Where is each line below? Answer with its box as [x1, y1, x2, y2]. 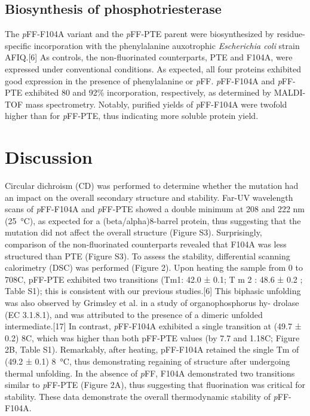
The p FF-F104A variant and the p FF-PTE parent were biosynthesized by [5, 27, 274, 40]
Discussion [5, 145, 93, 169]
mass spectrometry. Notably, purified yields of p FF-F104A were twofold [25, 97, 287, 110]
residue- [277, 27, 305, 40]
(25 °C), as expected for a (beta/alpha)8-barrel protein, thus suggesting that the [5, 214, 301, 227]
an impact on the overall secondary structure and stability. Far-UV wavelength [5, 191, 293, 203]
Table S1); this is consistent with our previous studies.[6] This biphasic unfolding [5, 285, 301, 297]
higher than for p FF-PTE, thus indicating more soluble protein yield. [5, 109, 259, 122]
